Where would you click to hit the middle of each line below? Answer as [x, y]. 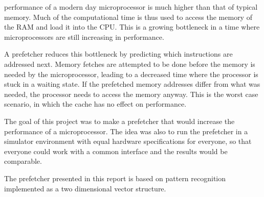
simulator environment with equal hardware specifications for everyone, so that [128, 141]
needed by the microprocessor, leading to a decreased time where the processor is [131, 74]
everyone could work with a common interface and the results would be [116, 151]
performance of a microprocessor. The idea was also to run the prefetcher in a [126, 131]
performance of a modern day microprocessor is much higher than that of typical [131, 7]
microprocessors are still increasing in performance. [84, 36]
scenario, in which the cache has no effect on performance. [95, 104]
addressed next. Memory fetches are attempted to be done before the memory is [130, 64]
